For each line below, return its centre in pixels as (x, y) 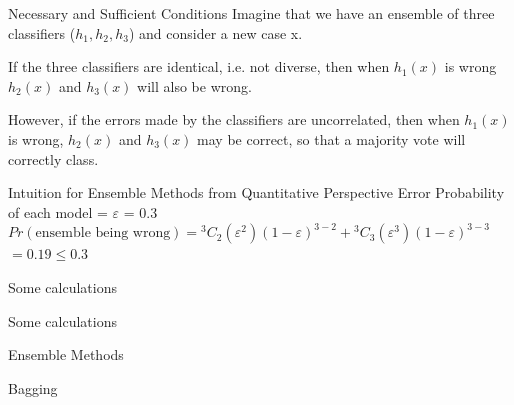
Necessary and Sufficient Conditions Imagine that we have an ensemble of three (251, 13)
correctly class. (53, 158)
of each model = (58, 211)
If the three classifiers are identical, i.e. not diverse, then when (199, 66)
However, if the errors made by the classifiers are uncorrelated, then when (234, 119)
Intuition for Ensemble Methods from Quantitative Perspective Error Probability (256, 192)
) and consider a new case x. (215, 32)
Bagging (33, 387)
